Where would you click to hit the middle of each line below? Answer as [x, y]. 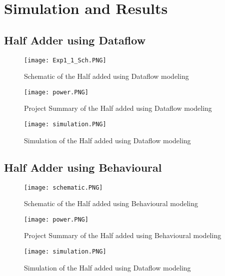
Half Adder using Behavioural [83, 167]
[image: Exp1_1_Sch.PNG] [65, 60]
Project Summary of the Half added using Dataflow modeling [118, 108]
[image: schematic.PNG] [63, 187]
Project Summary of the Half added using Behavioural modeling [123, 235]
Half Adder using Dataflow [75, 40]
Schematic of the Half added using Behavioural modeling [111, 203]
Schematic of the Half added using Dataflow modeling [106, 76]
